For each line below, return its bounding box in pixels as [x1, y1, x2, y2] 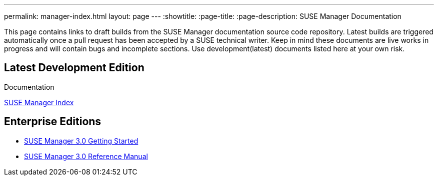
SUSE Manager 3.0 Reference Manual [24, 152, 148, 161]
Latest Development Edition [4, 61, 144, 74]
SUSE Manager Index [4, 98, 74, 107]
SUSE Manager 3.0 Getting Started [24, 136, 138, 145]
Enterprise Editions [4, 115, 101, 128]
